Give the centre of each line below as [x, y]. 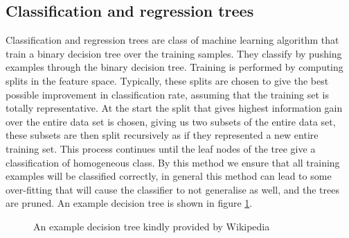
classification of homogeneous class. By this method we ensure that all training [173, 162]
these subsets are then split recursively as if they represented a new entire [162, 135]
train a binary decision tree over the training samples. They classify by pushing [174, 53]
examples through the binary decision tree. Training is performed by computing [174, 67]
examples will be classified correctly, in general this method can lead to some [169, 176]
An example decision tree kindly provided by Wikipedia [152, 226]
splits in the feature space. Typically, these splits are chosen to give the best [167, 80]
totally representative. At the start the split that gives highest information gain [174, 108]
